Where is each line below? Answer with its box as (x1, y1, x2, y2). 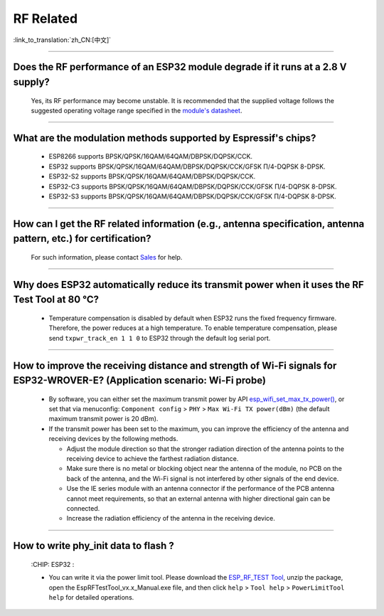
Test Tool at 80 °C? (13, 294, 100, 306)
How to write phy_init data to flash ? (13, 540, 174, 552)
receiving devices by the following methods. (48, 435, 178, 443)
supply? (13, 75, 50, 88)
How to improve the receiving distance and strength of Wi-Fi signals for (13, 359, 337, 371)
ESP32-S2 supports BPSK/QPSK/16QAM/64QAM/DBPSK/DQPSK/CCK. (48, 172, 256, 181)
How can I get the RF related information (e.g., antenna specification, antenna (13, 218, 365, 230)
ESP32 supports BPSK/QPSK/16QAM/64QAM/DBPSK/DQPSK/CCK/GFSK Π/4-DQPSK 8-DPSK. (48, 162, 326, 171)
